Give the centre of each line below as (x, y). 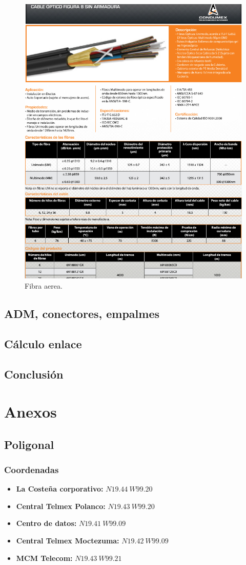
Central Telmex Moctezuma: (68, 541)
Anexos (30, 412)
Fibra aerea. (44, 285)
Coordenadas (32, 469)
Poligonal (29, 444)
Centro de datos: (46, 523)
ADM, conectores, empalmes (82, 313)
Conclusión (34, 374)
